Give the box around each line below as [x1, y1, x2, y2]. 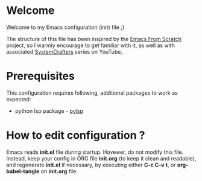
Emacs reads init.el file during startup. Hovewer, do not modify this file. [6, 148, 184, 156]
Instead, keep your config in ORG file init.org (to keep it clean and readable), [6, 154, 197, 162]
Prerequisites [6, 69, 75, 83]
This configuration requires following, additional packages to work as [6, 89, 178, 97]
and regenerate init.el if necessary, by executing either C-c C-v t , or [6, 161, 176, 168]
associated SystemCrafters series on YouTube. [6, 48, 122, 55]
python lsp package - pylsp [14, 107, 83, 115]
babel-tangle [6, 167, 40, 175]
